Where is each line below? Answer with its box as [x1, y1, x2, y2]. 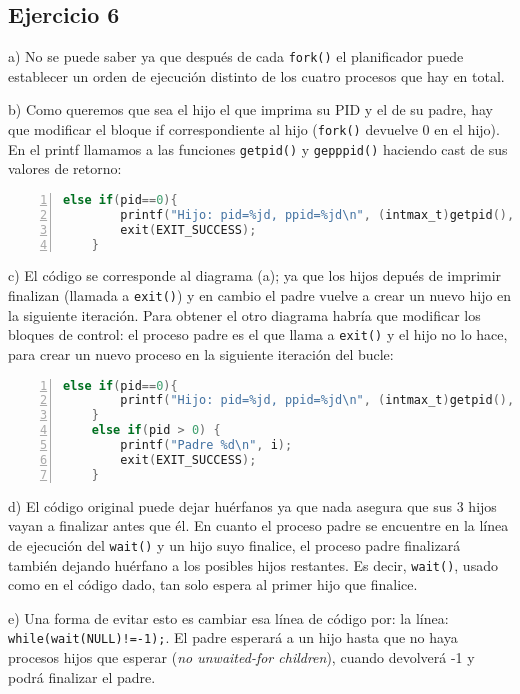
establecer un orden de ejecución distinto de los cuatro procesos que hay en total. [8, 65, 505, 86]
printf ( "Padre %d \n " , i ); [120, 438, 293, 453]
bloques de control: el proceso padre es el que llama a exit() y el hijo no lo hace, [8, 324, 508, 345]
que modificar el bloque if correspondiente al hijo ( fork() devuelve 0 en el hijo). [8, 119, 500, 140]
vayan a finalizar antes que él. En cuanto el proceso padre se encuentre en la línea [8, 515, 509, 536]
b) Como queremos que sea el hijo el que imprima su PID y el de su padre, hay [8, 99, 493, 120]
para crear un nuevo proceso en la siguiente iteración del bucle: [8, 343, 394, 364]
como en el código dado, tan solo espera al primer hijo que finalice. [8, 574, 418, 595]
